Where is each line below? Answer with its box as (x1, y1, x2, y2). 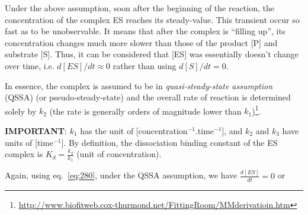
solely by (5, 105, 37, 117)
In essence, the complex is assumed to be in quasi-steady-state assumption (5, 79, 273, 92)
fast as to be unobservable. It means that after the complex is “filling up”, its (5, 25, 285, 37)
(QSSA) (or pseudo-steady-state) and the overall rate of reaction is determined (5, 91, 291, 103)
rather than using (113, 59, 177, 71)
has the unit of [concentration (80, 125, 188, 136)
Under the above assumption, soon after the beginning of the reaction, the (5, 2, 274, 14)
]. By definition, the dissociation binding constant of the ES (61, 136, 278, 148)
